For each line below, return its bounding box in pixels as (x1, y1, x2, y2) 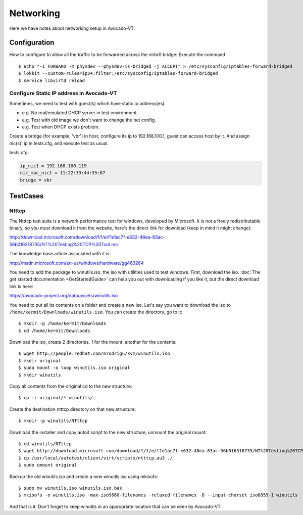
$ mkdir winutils (18, 372, 61, 378)
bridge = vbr (20, 177, 53, 183)
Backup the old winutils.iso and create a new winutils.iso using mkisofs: (9, 473, 159, 480)
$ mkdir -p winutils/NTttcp (18, 418, 88, 424)
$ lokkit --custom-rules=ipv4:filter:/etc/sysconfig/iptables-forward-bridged (18, 71, 218, 76)
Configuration (9, 38, 55, 47)
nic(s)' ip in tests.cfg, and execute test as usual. (9, 140, 109, 146)
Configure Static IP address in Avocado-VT (9, 90, 117, 97)
